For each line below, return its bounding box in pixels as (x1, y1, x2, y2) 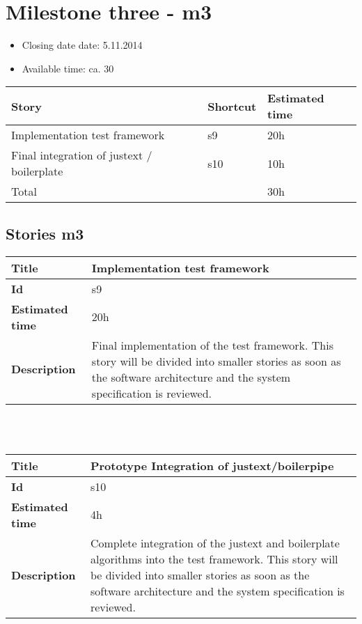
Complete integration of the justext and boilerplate (90, 534, 340, 551)
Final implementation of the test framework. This (91, 336, 334, 353)
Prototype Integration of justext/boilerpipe (90, 457, 334, 474)
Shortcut (207, 97, 257, 114)
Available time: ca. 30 (22, 61, 114, 75)
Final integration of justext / (11, 147, 152, 164)
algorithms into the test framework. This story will (90, 550, 338, 567)
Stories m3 (6, 222, 84, 244)
